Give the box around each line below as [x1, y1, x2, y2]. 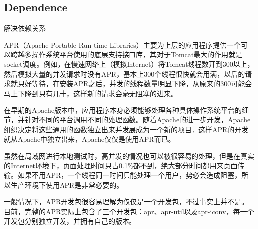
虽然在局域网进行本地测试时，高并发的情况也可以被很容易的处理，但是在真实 [4, 150, 254, 161]
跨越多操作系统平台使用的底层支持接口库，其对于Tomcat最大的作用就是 [10, 49, 243, 59]
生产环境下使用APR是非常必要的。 [10, 179, 124, 190]
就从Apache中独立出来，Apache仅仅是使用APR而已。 [4, 134, 175, 144]
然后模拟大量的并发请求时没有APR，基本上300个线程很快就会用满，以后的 [4, 68, 245, 79]
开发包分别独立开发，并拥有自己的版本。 [4, 216, 136, 226]
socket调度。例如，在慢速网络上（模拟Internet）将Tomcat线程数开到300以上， [4, 58, 254, 69]
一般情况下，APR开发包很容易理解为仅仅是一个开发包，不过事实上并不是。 [4, 196, 249, 207]
